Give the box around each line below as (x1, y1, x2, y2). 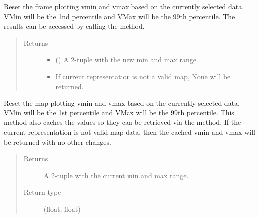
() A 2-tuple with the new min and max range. (55, 54, 198, 65)
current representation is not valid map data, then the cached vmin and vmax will (4, 126, 255, 137)
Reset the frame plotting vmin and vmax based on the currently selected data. (4, 1, 244, 11)
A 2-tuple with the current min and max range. (43, 170, 189, 180)
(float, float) (43, 203, 81, 214)
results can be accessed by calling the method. (4, 21, 145, 31)
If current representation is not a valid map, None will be (55, 71, 231, 81)
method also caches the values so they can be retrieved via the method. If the (4, 117, 241, 127)
